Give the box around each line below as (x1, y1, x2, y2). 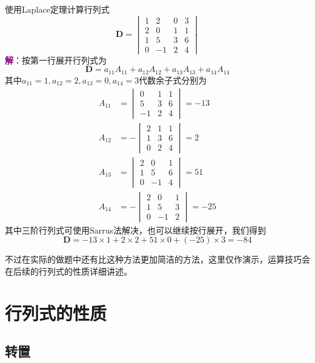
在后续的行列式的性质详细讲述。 (5, 264, 132, 277)
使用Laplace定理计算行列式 (5, 3, 110, 15)
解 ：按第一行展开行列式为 (5, 53, 107, 66)
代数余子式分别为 (139, 73, 207, 86)
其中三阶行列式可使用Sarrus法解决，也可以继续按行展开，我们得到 (5, 223, 267, 236)
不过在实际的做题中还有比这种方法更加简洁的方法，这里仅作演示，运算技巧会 (5, 253, 310, 266)
